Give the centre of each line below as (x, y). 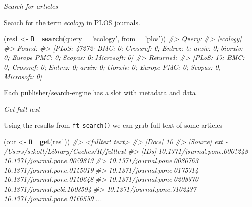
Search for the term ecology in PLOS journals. (72, 22)
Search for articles (31, 6)
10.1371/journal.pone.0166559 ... (53, 198)
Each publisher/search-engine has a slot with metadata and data (100, 93)
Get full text (22, 109)
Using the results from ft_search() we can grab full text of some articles (113, 125)
